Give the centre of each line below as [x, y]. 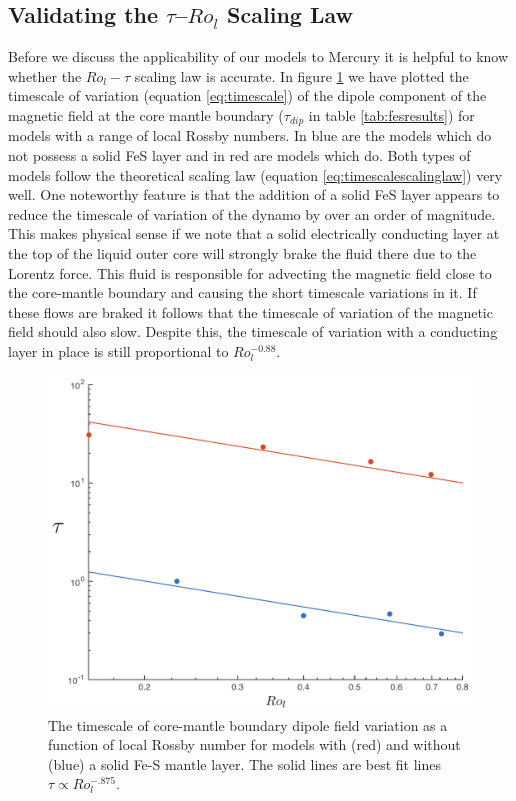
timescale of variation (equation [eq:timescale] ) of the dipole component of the [247, 95]
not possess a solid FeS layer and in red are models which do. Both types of [239, 155]
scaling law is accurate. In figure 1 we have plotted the [301, 75]
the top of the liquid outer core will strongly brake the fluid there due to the [242, 253]
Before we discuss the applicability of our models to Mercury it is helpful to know [258, 56]
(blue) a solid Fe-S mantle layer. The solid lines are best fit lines [245, 763]
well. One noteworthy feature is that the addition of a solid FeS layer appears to [254, 194]
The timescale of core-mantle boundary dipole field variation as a [248, 724]
